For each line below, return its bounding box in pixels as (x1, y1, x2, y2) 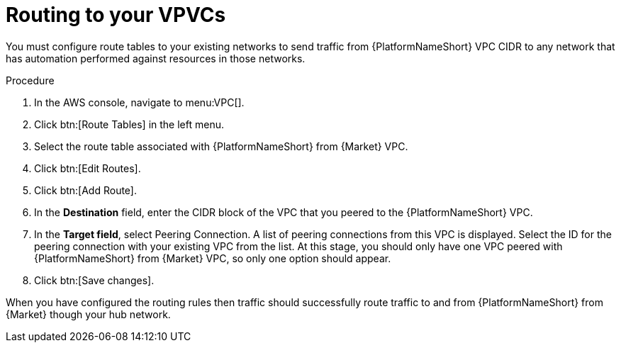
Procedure (6, 74, 55, 86)
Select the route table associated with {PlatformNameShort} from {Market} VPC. (34, 140, 408, 152)
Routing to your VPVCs (6, 3, 226, 27)
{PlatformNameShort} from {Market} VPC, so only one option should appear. (34, 252, 391, 264)
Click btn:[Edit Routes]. (34, 162, 141, 174)
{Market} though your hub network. (6, 308, 171, 320)
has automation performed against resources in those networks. (6, 52, 306, 64)
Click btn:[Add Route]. (34, 184, 137, 196)
